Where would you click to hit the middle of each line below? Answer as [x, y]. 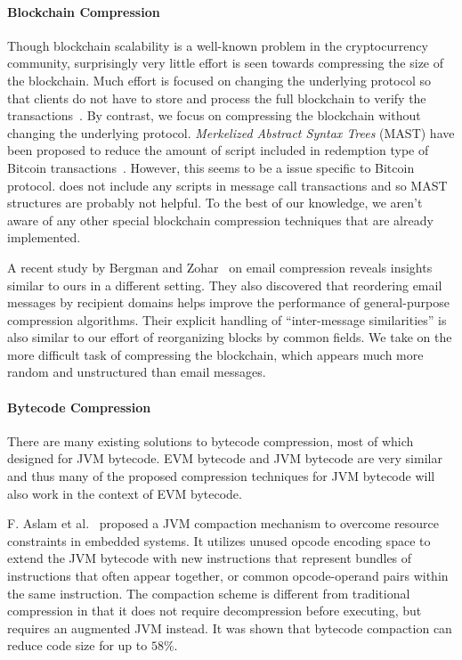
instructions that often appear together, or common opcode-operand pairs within [228, 576]
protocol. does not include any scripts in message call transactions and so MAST [227, 185]
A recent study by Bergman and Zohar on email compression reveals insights [220, 267]
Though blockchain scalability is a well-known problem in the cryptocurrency [218, 45]
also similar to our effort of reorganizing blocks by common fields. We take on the [230, 337]
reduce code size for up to [77, 645]
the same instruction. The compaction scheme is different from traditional [209, 593]
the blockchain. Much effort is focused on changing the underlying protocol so [219, 80]
